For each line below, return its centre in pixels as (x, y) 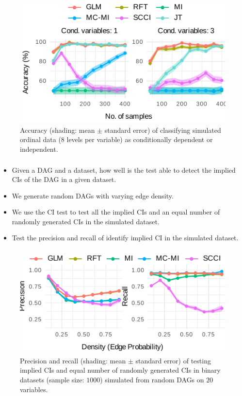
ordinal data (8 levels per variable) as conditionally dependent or (116, 139)
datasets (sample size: (52, 379)
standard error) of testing (173, 360)
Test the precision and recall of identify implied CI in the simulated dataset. (125, 238)
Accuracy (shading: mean (57, 130)
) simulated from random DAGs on (152, 379)
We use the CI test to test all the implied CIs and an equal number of (116, 212)
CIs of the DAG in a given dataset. (64, 179)
